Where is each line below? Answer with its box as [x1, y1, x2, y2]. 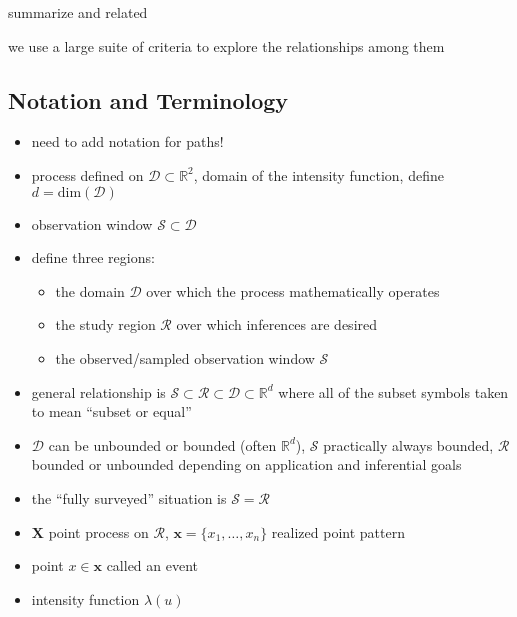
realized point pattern [271, 521, 405, 542]
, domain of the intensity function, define [193, 164, 444, 185]
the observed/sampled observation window [55, 347, 315, 368]
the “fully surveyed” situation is [31, 487, 227, 508]
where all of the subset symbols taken [278, 381, 509, 402]
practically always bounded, [323, 434, 494, 455]
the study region [55, 314, 156, 335]
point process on [48, 521, 149, 542]
